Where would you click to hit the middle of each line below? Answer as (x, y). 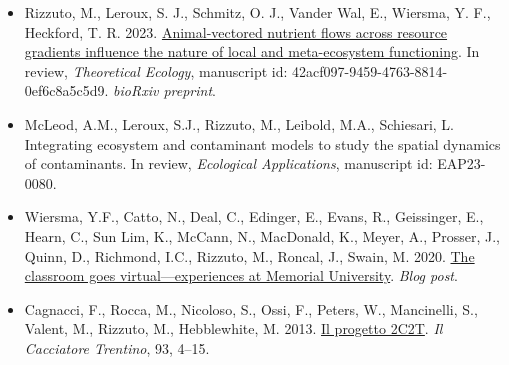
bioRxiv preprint (163, 90)
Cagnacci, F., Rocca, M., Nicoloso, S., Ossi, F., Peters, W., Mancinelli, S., (251, 308)
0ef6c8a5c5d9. (66, 90)
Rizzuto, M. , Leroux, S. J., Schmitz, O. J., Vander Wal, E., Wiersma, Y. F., (257, 12)
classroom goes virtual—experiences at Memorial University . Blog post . (241, 275)
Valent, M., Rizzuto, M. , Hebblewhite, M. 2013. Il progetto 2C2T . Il (233, 328)
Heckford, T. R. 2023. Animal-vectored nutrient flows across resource (236, 31)
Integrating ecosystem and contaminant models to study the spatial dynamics (262, 143)
